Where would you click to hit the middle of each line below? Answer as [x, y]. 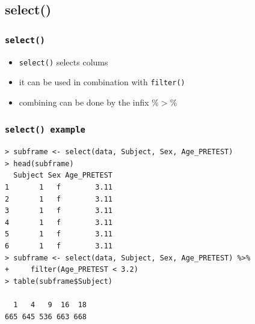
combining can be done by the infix [84, 102]
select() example [45, 130]
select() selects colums [63, 61]
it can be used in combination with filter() [102, 82]
